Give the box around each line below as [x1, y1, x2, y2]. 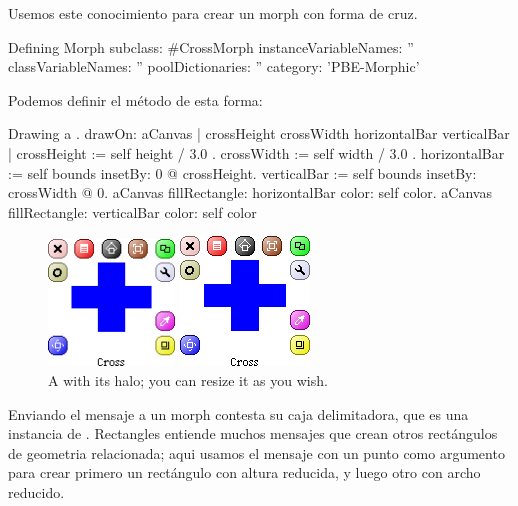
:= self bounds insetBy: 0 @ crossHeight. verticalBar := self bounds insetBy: [8, 162, 477, 183]
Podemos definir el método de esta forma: [8, 89, 263, 110]
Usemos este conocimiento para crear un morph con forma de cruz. [8, 3, 418, 23]
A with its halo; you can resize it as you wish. [48, 369, 328, 390]
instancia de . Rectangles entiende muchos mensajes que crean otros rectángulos [8, 423, 498, 444]
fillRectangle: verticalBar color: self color [8, 201, 257, 222]
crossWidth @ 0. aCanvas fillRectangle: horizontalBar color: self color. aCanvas [8, 182, 492, 203]
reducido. [8, 481, 65, 502]
